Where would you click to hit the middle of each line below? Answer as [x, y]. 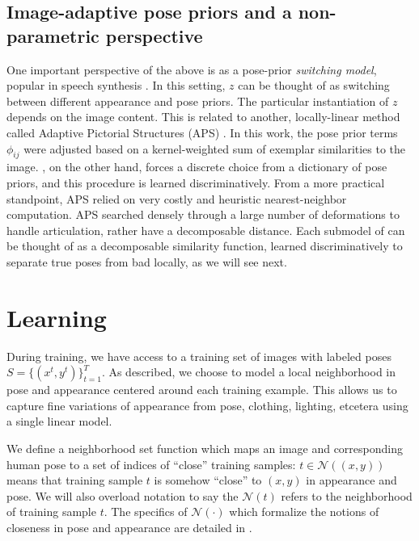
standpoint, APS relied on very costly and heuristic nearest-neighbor [177, 198]
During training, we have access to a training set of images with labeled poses [199, 356]
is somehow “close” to [208, 480]
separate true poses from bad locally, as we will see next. [147, 261]
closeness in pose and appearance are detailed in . [129, 527]
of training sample [51, 512]
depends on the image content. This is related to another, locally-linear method [203, 117]
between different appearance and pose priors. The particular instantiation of [198, 101]
